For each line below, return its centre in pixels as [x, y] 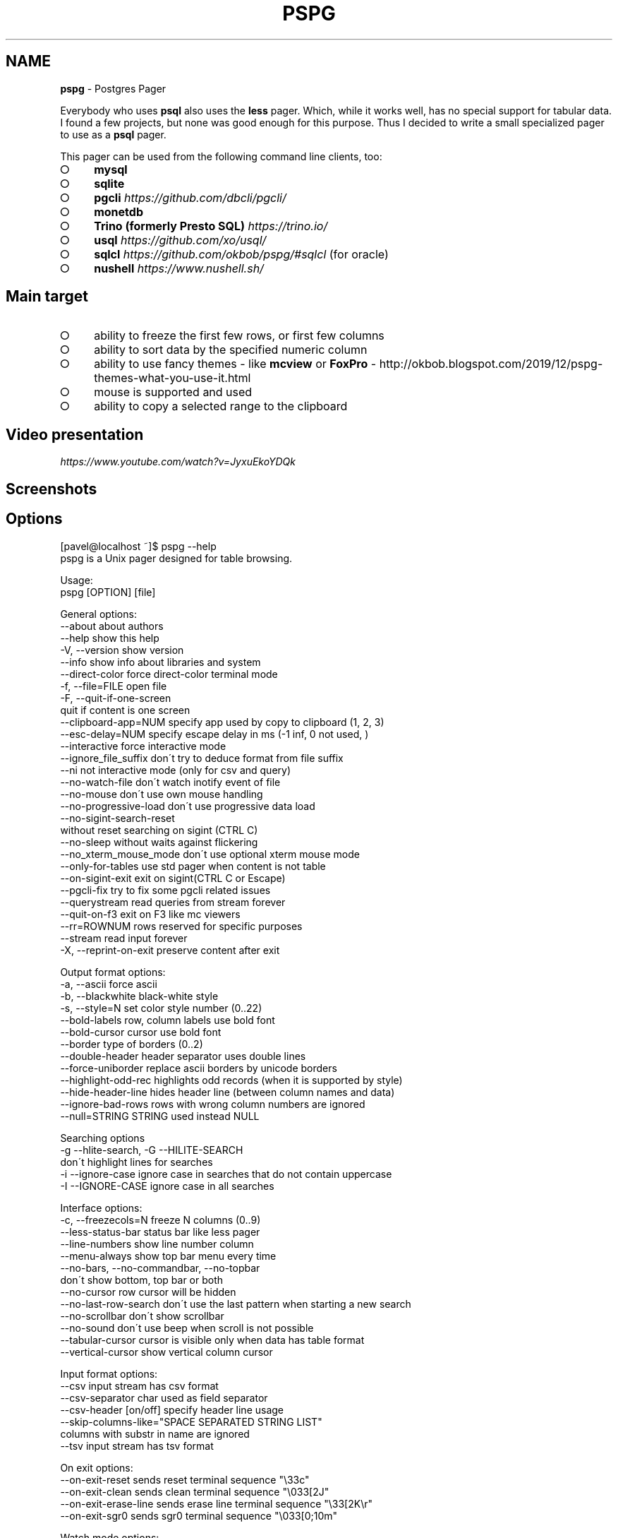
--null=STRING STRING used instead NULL [160, 1116]
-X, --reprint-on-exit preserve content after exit [170, 950]
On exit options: [97, 1467]
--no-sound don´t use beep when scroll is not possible [187, 1328]
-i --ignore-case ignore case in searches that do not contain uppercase [226, 1174]
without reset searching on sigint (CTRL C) [159, 830]
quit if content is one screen [125, 710]
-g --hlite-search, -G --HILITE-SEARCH [152, 1150]
